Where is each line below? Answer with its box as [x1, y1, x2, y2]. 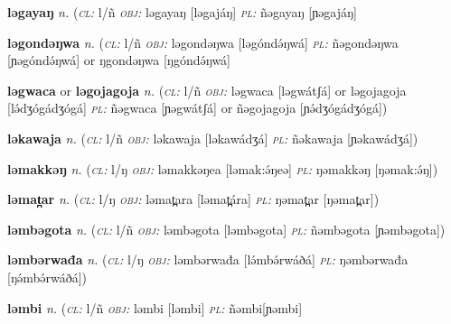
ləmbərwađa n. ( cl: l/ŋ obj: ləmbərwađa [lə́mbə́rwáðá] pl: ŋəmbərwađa [7, 250, 409, 269]
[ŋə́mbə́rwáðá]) [7, 267, 88, 286]
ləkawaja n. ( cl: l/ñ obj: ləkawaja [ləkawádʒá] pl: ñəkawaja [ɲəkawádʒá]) [7, 128, 418, 147]
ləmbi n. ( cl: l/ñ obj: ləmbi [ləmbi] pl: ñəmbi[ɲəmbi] [7, 298, 303, 317]
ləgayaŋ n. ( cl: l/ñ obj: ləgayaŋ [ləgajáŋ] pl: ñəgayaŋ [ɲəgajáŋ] [7, 3, 358, 21]
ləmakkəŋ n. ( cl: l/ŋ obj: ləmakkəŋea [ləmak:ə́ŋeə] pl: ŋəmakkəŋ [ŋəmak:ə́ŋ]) [7, 159, 438, 178]
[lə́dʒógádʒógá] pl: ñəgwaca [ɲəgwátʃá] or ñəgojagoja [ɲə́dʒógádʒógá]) [7, 98, 388, 117]
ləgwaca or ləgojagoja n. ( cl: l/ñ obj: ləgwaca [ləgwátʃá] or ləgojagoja [7, 80, 407, 99]
